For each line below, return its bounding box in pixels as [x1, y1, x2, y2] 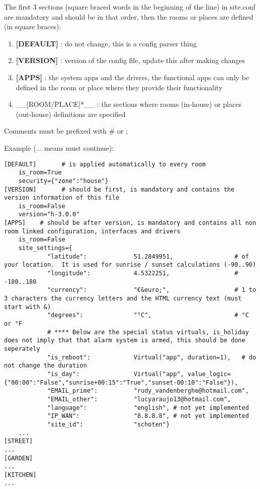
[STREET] [4, 438, 33, 445]
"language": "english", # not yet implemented [47, 404, 249, 411]
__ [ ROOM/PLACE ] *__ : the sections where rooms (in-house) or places [16, 99, 241, 109]
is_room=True [18, 169, 62, 176]
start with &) [4, 303, 51, 311]
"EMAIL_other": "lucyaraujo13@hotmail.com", [47, 395, 231, 403]
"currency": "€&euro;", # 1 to [47, 286, 256, 294]
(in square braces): [4, 21, 61, 32]
